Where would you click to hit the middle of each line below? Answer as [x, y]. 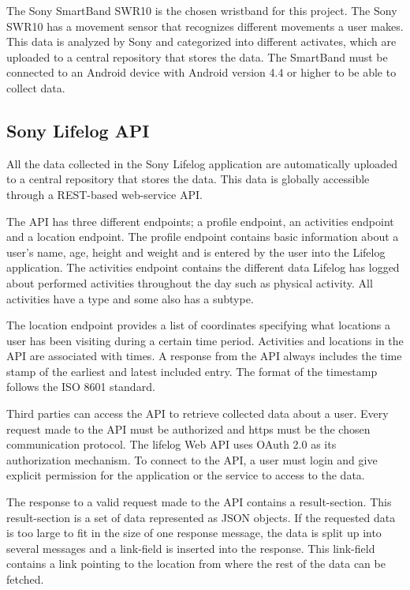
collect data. [36, 87]
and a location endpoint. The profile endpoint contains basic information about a [203, 237]
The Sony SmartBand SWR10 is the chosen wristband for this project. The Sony [202, 10]
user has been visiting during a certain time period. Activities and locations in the [205, 340]
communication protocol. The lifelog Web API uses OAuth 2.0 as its [171, 444]
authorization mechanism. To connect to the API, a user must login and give [192, 459]
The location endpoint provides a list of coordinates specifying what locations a [198, 325]
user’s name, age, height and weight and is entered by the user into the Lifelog [196, 252]
